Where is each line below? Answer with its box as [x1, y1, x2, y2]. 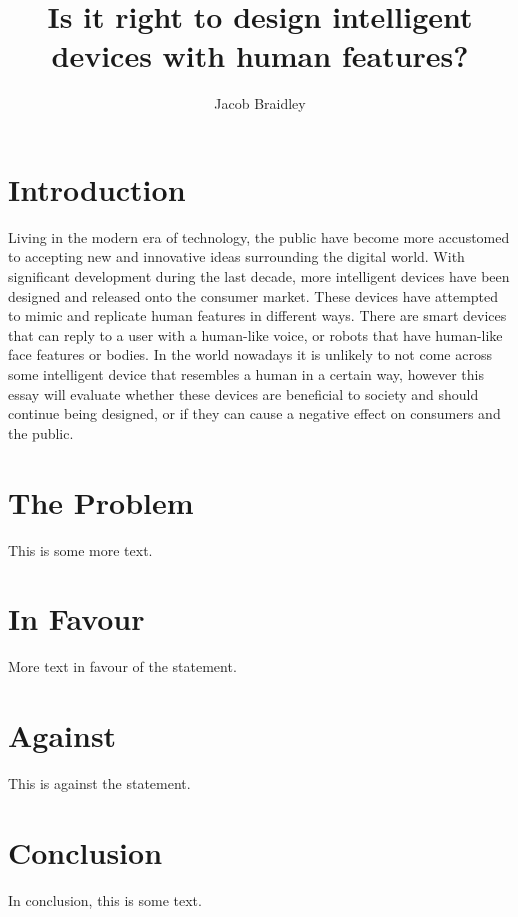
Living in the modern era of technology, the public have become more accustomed [8, 226, 510, 247]
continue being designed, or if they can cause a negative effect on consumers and [8, 403, 501, 424]
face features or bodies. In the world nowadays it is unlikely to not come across [8, 344, 492, 365]
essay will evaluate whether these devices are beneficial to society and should [8, 383, 479, 404]
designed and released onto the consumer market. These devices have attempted [8, 285, 499, 306]
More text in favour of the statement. [8, 656, 237, 677]
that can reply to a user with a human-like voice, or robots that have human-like [8, 324, 503, 345]
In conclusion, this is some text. [8, 889, 202, 910]
